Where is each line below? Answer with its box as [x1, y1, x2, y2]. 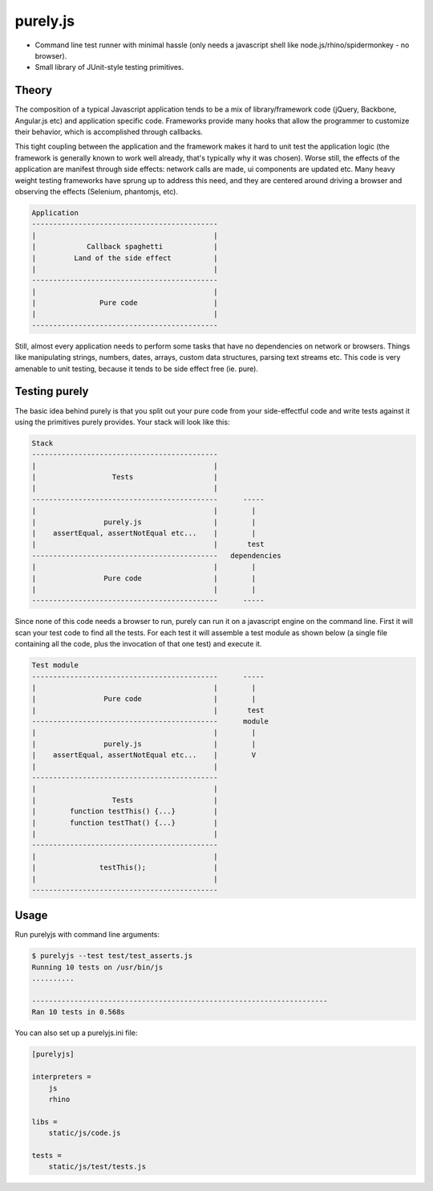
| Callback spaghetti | [31, 242, 218, 251]
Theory [14, 84, 53, 97]
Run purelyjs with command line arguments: [14, 930, 160, 940]
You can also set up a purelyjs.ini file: [14, 1028, 138, 1038]
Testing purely [14, 385, 89, 398]
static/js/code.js [48, 1128, 121, 1138]
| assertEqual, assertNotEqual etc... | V [31, 751, 257, 760]
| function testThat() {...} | [31, 818, 218, 827]
